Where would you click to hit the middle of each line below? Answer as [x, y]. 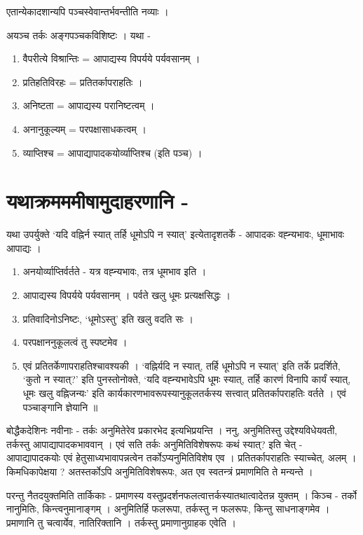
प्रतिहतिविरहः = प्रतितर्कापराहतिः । [83, 82]
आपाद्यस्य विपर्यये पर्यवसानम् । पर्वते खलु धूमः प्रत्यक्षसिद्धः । [126, 295]
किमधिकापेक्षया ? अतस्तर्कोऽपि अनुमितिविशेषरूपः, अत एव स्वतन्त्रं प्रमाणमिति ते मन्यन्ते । [160, 471]
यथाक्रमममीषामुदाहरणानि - [98, 201]
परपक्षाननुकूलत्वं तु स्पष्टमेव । [75, 342]
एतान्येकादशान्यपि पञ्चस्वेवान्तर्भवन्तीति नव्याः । [88, 11]
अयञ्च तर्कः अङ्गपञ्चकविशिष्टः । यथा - [78, 35]
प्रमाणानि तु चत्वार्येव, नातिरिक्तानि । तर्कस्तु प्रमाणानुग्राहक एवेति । [121, 522]
